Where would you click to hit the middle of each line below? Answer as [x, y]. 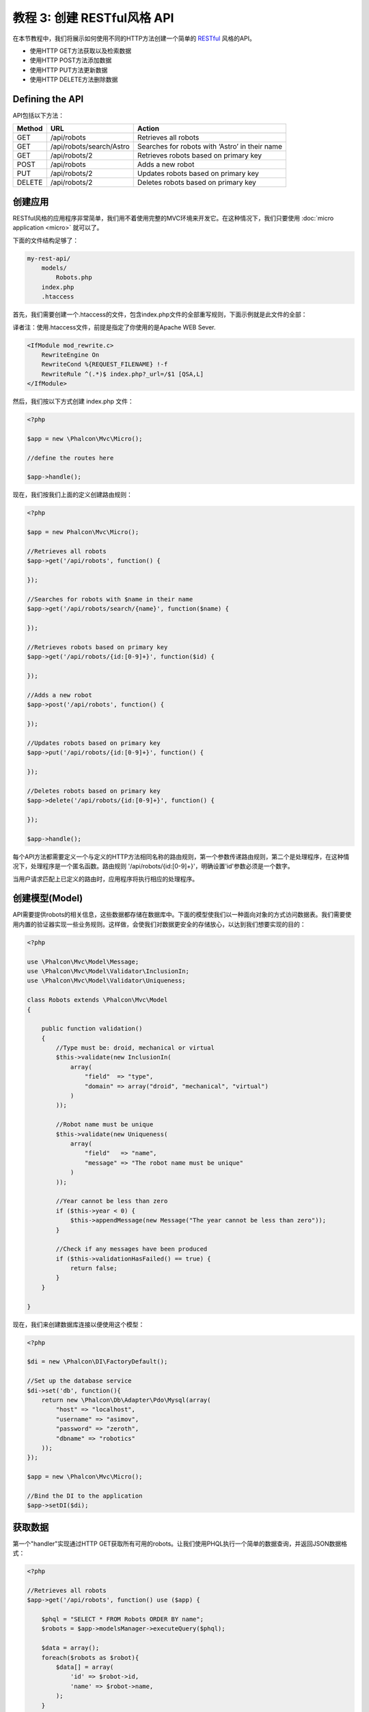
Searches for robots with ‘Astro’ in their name [210, 147]
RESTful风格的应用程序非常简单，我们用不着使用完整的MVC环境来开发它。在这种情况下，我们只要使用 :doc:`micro [173, 218]
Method [30, 129]
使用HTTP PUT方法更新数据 [69, 70]
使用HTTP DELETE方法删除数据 [74, 79]
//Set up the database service [80, 1381]
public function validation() [92, 1029]
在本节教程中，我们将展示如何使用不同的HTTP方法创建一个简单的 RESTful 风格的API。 [134, 38]
